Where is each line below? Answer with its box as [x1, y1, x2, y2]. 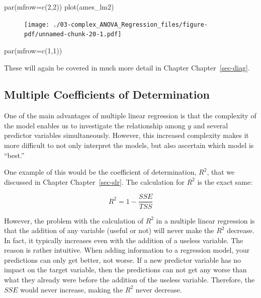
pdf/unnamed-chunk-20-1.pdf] [24, 31, 122, 38]
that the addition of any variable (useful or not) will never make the [4, 225, 214, 236]
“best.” [4, 150, 25, 160]
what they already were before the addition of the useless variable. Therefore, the [4, 274, 255, 285]
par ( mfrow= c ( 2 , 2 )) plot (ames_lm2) [4, 2, 114, 12]
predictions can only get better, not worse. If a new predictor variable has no [4, 254, 241, 265]
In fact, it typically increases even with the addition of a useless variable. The [4, 235, 243, 245]
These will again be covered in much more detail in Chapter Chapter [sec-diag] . [4, 62, 250, 72]
